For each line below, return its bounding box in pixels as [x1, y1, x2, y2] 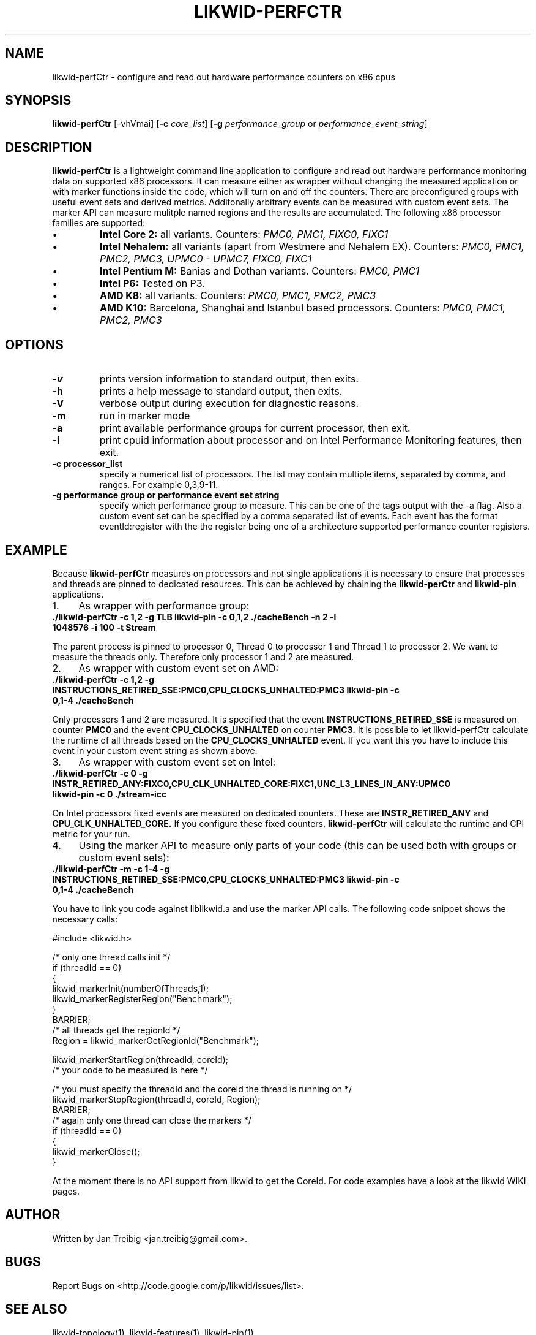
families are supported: [52, 218, 146, 229]
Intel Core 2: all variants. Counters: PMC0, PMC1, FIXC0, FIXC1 [100, 228, 389, 241]
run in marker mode [99, 409, 190, 422]
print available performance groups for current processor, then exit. [99, 422, 411, 435]
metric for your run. [52, 828, 130, 839]
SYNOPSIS [5, 93, 72, 108]
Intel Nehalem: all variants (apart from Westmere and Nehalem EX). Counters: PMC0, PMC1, [100, 240, 524, 253]
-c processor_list [52, 458, 123, 470]
